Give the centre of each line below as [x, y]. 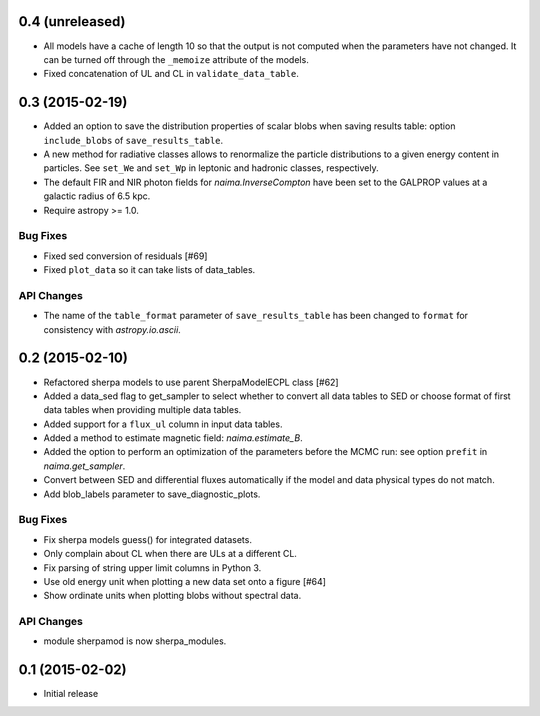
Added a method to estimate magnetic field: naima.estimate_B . [173, 438]
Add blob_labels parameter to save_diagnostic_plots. [152, 494]
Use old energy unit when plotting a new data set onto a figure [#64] [185, 581]
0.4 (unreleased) [72, 21]
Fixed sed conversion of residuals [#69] [125, 256]
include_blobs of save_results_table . [133, 140]
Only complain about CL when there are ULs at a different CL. [170, 554]
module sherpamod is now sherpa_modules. [135, 641]
